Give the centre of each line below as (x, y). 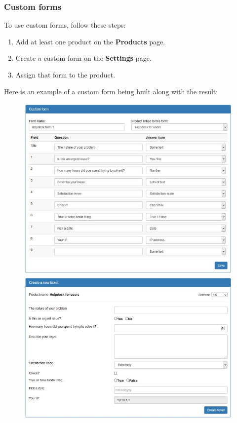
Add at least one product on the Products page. (90, 41)
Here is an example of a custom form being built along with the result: (111, 91)
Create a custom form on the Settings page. (83, 58)
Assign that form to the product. (65, 75)
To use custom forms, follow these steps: (65, 25)
